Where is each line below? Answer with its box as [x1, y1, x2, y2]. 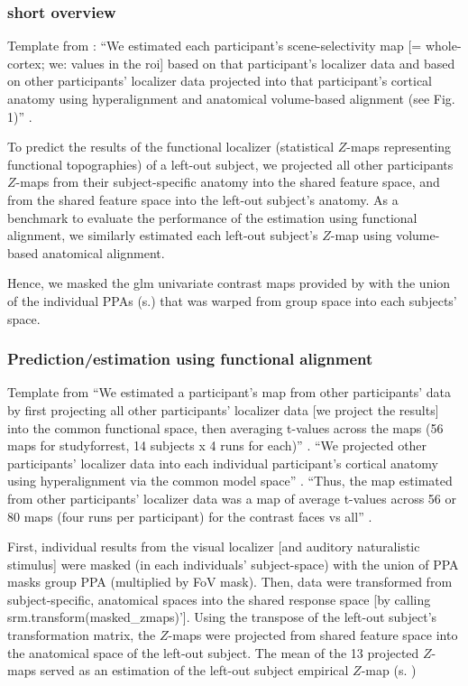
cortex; [7, 53, 45, 72]
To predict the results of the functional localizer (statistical [7, 137, 335, 156]
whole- [425, 36, 462, 55]
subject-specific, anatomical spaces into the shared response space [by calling [7, 589, 431, 608]
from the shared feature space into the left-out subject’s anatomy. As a [7, 190, 399, 209]
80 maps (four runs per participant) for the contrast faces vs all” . [7, 506, 372, 525]
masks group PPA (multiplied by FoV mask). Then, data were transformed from [7, 572, 453, 591]
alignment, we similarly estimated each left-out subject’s [7, 226, 318, 245]
